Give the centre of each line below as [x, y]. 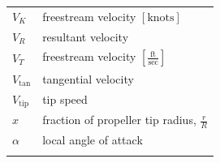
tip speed [65, 99]
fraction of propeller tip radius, [119, 120]
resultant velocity [86, 36]
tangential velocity [88, 78]
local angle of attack [93, 140]
